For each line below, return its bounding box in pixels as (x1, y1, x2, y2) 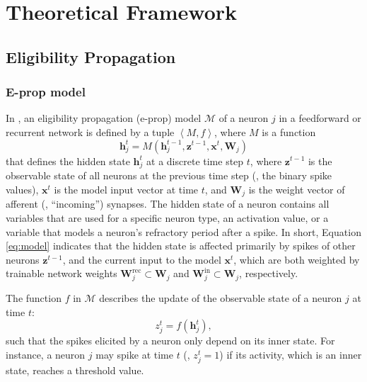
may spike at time (95, 347, 173, 361)
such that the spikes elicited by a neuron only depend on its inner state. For (6, 333, 335, 348)
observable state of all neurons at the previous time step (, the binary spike (6, 168, 332, 183)
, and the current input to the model (62, 252, 221, 266)
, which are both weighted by (233, 252, 360, 266)
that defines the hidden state (6, 153, 130, 168)
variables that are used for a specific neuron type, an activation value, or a (6, 210, 329, 225)
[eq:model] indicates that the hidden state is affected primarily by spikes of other (6, 238, 356, 253)
